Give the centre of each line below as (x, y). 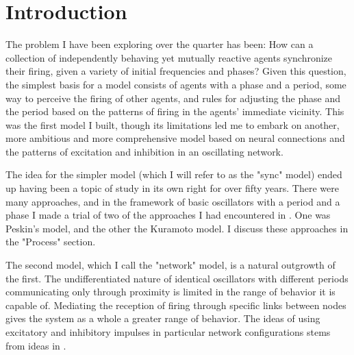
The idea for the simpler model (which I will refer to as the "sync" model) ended (174, 174)
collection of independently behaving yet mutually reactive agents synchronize (169, 57)
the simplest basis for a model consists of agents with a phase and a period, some (176, 84)
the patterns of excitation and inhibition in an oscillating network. (144, 151)
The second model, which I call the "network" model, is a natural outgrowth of (170, 265)
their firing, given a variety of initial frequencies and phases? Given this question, (176, 71)
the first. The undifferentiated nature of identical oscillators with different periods (177, 278)
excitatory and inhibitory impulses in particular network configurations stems (168, 332)
